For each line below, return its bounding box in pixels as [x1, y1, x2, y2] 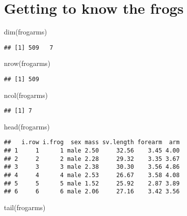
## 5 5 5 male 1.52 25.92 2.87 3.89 [4, 180, 180, 187]
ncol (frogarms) [4, 90, 48, 100]
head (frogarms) [4, 121, 50, 131]
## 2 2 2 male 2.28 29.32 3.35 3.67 [4, 155, 180, 162]
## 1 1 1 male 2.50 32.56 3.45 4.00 [4, 147, 180, 154]
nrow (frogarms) [4, 58, 51, 68]
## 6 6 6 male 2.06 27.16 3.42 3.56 [4, 188, 180, 195]
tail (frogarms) [4, 202, 46, 213]
